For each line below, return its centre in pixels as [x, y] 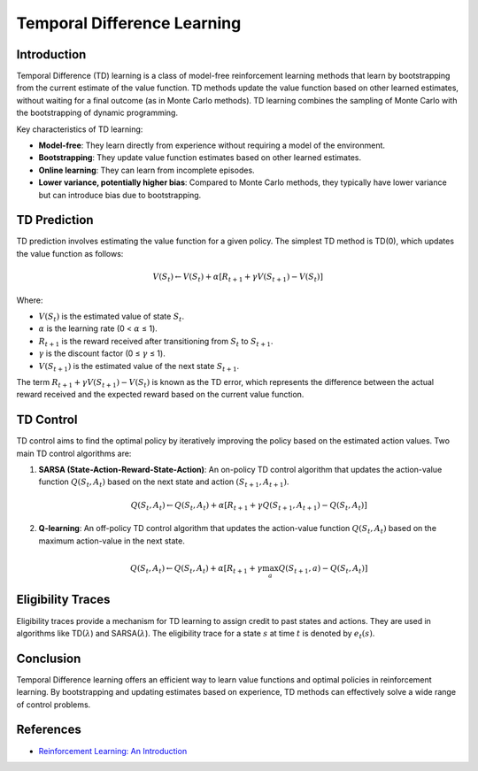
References [49, 730]
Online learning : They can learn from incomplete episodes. [147, 170]
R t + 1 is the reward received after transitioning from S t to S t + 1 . [156, 342]
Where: [30, 300]
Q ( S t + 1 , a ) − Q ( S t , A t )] [323, 569]
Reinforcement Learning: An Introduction [113, 751]
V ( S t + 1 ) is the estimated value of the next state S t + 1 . [139, 367]
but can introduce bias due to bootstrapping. [120, 195]
